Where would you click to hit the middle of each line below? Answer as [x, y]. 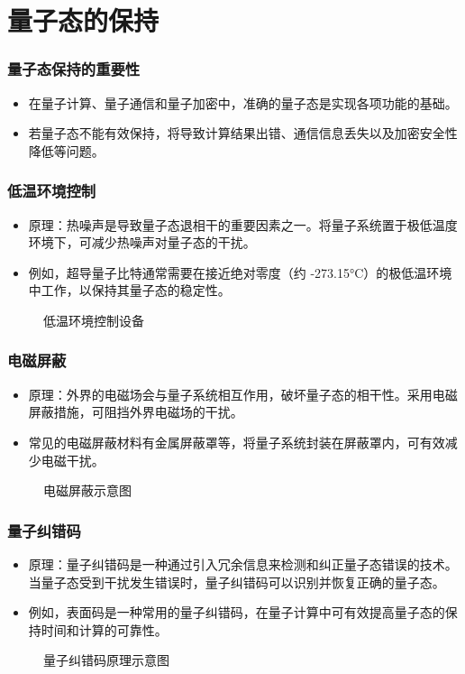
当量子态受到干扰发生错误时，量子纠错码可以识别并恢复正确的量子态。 [237, 582]
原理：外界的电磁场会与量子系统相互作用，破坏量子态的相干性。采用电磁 [243, 394]
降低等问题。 [66, 150]
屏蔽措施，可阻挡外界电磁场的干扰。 [136, 412]
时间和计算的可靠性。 [104, 629]
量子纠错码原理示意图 [106, 660]
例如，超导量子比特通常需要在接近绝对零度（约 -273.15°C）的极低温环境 [240, 272]
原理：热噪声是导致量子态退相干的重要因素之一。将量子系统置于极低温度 [243, 224]
